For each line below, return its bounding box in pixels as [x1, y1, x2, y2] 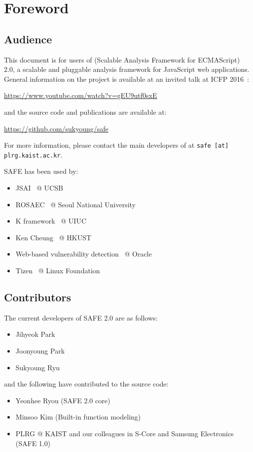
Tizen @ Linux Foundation [15, 265, 100, 276]
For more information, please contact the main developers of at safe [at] [4, 140, 229, 150]
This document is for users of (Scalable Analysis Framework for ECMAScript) [4, 54, 240, 65]
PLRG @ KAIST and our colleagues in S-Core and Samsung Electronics [15, 428, 234, 438]
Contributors [4, 290, 72, 304]
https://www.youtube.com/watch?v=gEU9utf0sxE [4, 90, 157, 100]
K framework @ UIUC [15, 216, 86, 226]
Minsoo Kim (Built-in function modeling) [15, 412, 141, 422]
